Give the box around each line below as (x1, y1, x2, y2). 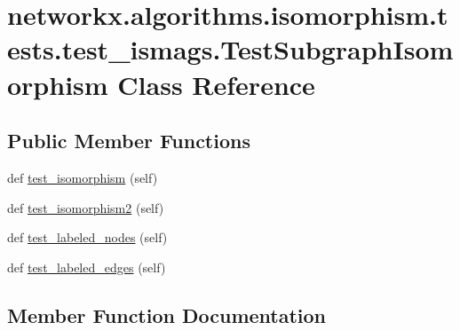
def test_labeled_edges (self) (7, 257, 166, 276)
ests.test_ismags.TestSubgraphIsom (7, 31, 454, 67)
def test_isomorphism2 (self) (7, 198, 164, 216)
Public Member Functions (7, 127, 250, 154)
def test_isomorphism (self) (7, 168, 158, 186)
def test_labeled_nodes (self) (7, 228, 168, 247)
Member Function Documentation (7, 301, 327, 328)
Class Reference (117, 66, 315, 102)
